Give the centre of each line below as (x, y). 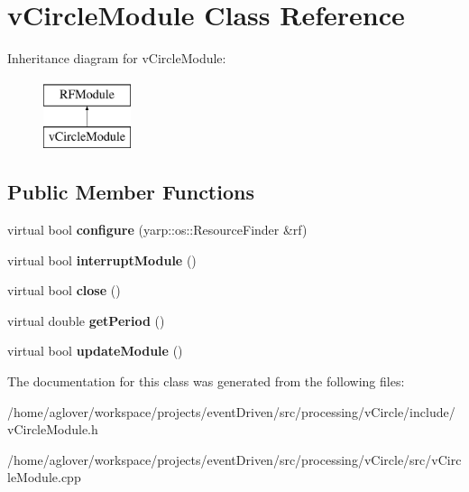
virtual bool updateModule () (95, 351)
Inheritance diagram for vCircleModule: (117, 58)
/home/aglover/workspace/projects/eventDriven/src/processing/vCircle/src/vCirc (234, 459)
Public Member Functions (131, 192)
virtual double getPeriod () (86, 320)
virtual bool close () (64, 290)
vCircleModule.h (53, 429)
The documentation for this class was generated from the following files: (206, 381)
